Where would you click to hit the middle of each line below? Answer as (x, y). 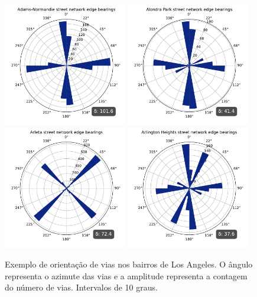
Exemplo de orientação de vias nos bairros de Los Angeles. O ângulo (129, 264)
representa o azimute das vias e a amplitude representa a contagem (126, 275)
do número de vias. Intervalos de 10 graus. (81, 287)
